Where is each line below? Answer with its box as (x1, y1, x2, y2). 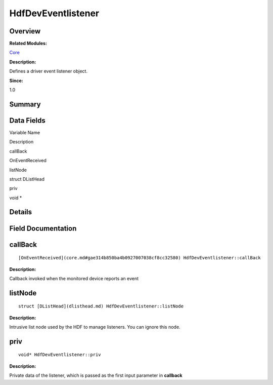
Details (9, 208, 32, 216)
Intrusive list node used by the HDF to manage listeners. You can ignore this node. (9, 324, 180, 330)
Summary (9, 100, 41, 108)
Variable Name (9, 129, 40, 135)
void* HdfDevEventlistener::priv (18, 352, 101, 358)
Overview (9, 27, 41, 35)
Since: (9, 78, 23, 84)
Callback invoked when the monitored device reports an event (9, 275, 139, 281)
